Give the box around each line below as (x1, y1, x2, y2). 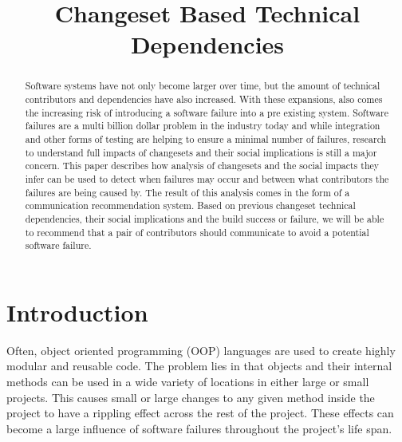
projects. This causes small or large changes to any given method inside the (6, 389, 375, 405)
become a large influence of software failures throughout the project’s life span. (6, 420, 392, 436)
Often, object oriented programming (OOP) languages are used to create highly (6, 341, 396, 358)
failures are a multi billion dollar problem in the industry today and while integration (25, 119, 380, 132)
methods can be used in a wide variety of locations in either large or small (6, 373, 369, 390)
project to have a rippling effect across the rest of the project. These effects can (6, 405, 394, 421)
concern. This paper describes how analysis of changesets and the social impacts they (25, 159, 380, 172)
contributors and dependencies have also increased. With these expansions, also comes (25, 93, 383, 106)
